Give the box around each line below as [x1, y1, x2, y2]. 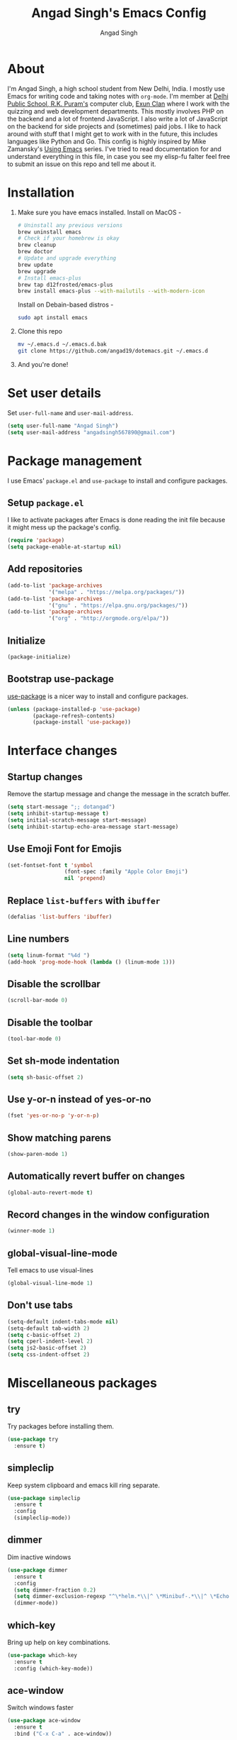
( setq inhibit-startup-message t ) [7, 810, 110, 817]
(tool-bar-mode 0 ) [7, 1035, 62, 1042]
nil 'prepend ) [64, 875, 106, 882]
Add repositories [7, 563, 83, 576]
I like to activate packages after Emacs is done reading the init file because [7, 516, 226, 524]
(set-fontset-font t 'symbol [7, 861, 93, 869]
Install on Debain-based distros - [17, 300, 114, 309]
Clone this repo [17, 327, 62, 336]
